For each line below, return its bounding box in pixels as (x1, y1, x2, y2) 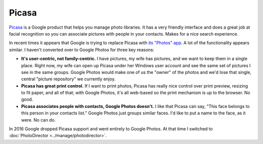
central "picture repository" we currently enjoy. (21, 76, 116, 82)
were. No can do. (21, 117, 56, 123)
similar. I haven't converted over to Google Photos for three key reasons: (9, 47, 154, 53)
